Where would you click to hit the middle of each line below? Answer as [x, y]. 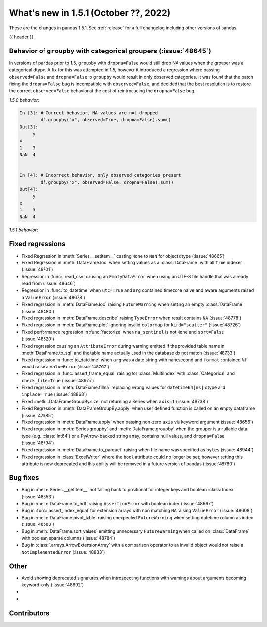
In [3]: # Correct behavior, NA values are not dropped [89, 113]
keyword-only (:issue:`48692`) [53, 585]
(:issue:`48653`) [38, 496]
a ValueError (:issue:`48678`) [53, 297]
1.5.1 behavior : [23, 230]
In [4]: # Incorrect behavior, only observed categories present [100, 175]
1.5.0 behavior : [24, 100]
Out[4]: [29, 189]
